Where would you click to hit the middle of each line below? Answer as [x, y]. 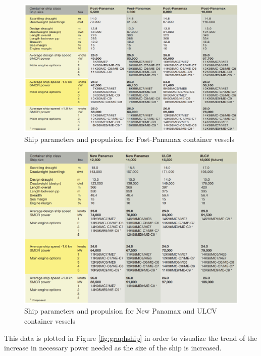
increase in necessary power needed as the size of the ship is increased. [113, 348]
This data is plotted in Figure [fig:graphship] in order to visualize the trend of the [131, 338]
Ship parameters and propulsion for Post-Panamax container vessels [129, 139]
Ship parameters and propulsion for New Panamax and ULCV [121, 311]
